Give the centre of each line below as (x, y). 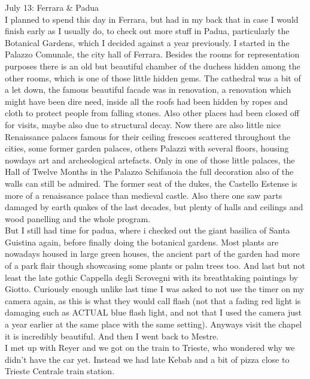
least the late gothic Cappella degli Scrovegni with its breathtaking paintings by (151, 277)
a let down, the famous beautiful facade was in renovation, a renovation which (148, 90)
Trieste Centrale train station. (60, 371)
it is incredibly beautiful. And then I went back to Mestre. (112, 336)
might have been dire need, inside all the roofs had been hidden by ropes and (146, 101)
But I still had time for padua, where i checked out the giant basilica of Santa (148, 230)
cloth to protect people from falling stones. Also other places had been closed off (152, 113)
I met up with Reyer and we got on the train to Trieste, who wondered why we (150, 348)
